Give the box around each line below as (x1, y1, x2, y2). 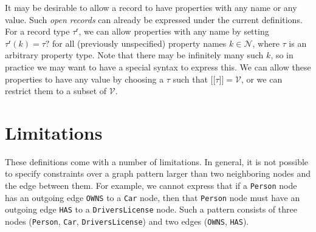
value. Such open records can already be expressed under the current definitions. (5, 13, 303, 26)
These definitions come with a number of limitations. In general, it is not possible (5, 155, 309, 168)
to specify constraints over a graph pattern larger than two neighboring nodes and (5, 167, 311, 180)
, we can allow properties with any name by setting (78, 25, 269, 38)
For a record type (5, 25, 70, 38)
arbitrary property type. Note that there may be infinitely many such (5, 49, 264, 61)
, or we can (241, 72, 283, 85)
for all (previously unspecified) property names (52, 36, 227, 49)
